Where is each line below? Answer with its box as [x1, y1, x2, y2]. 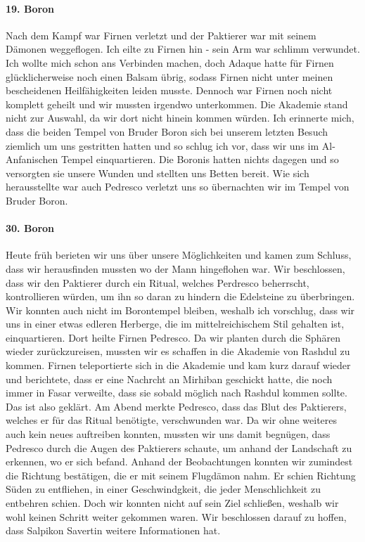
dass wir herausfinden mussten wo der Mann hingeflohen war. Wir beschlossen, [6, 261, 345, 276]
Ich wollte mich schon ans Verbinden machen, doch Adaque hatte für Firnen [6, 55, 334, 70]
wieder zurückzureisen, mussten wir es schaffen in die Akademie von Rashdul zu [6, 344, 350, 359]
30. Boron [6, 221, 55, 235]
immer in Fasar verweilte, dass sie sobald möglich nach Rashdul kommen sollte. [6, 385, 347, 400]
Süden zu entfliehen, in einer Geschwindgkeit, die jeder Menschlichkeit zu [6, 482, 321, 496]
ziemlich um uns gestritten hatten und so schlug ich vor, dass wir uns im [6, 138, 319, 153]
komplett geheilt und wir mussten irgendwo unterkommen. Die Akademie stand [6, 96, 348, 111]
